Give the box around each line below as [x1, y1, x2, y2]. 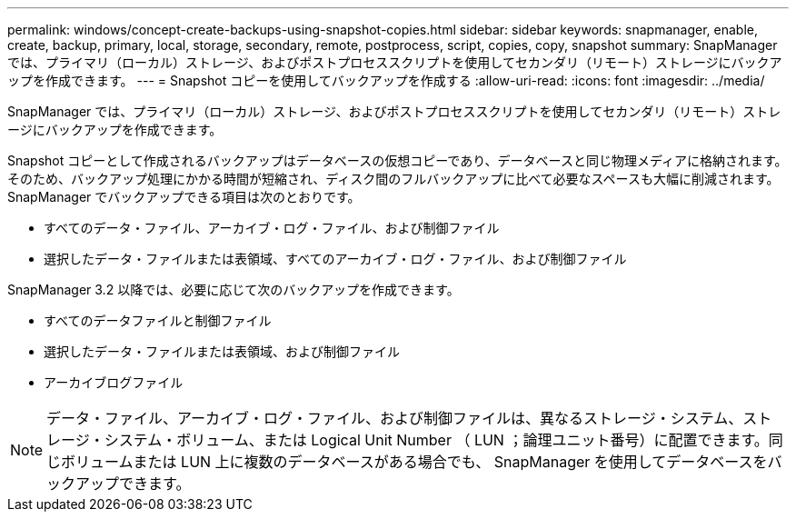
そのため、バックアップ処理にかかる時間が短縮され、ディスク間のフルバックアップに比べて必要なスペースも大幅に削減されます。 [7, 171, 780, 186]
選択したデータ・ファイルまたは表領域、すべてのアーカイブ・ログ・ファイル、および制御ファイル [44, 251, 627, 266]
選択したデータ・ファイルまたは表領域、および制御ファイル [44, 344, 400, 359]
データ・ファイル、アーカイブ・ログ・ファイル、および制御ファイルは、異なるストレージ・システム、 [46, 409, 743, 427]
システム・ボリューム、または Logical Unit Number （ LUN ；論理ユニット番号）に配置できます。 [104, 431, 769, 449]
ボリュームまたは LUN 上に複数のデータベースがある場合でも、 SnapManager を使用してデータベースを [61, 453, 768, 471]
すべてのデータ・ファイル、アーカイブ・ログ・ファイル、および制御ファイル [44, 220, 500, 235]
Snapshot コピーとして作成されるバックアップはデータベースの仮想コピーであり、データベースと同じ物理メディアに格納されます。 [7, 153, 788, 168]
